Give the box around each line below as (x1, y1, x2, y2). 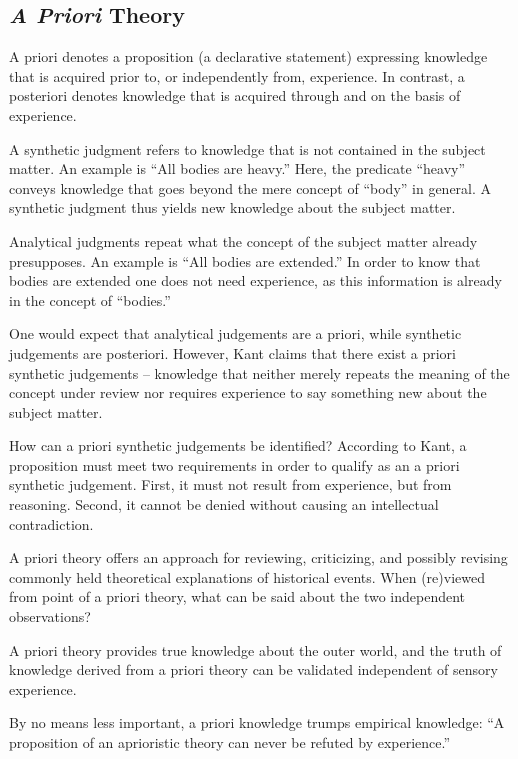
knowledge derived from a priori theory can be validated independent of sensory (9, 659, 498, 680)
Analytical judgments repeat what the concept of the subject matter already (9, 230, 478, 251)
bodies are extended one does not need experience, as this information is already (9, 270, 502, 291)
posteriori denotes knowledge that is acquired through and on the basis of (9, 85, 461, 106)
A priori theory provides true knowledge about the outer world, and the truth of (9, 639, 502, 660)
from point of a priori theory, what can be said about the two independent (9, 586, 466, 607)
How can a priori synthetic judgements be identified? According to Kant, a (9, 435, 467, 456)
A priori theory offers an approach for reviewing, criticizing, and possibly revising (9, 547, 508, 568)
